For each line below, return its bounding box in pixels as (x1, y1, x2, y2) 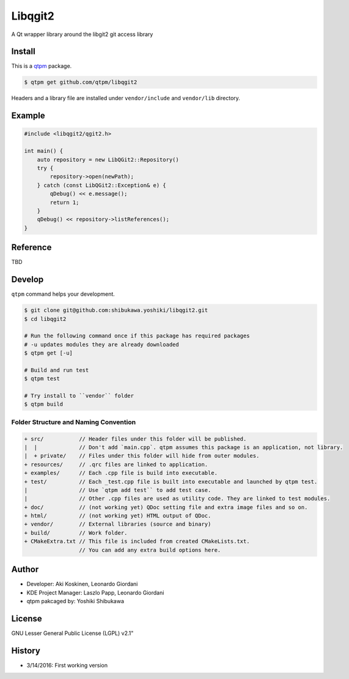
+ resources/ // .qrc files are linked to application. (24, 461, 208, 468)
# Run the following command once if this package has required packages (24, 332, 250, 339)
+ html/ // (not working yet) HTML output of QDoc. (24, 512, 211, 519)
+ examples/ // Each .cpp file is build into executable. (24, 469, 218, 477)
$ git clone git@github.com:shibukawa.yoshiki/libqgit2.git (24, 307, 208, 314)
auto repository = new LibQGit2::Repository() (37, 156, 180, 163)
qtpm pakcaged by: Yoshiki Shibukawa (26, 597, 125, 604)
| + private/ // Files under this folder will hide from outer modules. (24, 452, 260, 460)
